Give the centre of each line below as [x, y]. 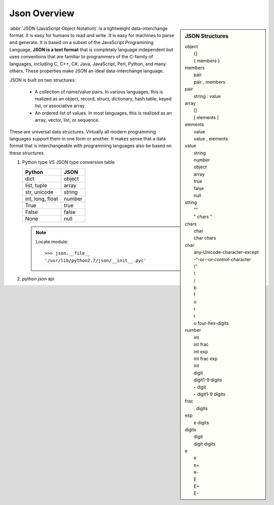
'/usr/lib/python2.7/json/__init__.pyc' [96, 260]
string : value [207, 96]
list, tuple [36, 185]
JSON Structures [207, 36]
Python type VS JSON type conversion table [68, 162]
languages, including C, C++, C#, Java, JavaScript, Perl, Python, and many [88, 64]
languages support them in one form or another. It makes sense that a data [88, 139]
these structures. [27, 153]
